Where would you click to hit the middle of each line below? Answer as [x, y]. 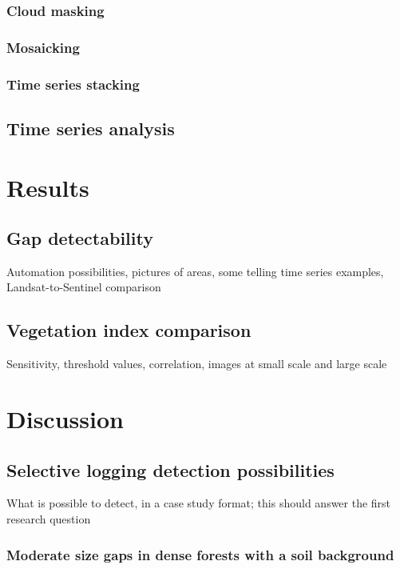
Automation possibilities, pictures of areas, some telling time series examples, [195, 271]
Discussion [65, 419]
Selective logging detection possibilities [170, 469]
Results [48, 187]
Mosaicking [43, 47]
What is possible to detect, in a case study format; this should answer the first [199, 503]
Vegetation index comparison [129, 330]
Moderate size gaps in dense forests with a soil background [200, 554]
